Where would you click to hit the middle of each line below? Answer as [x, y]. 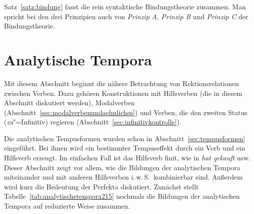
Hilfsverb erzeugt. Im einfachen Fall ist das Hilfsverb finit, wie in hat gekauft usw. [127, 158]
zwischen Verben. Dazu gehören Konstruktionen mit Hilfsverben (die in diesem [123, 93]
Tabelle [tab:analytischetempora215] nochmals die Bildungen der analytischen [122, 196]
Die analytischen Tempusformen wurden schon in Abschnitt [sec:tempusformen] [125, 138]
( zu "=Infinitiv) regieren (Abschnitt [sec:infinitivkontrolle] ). [93, 122]
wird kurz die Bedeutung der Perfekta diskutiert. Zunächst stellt [101, 186]
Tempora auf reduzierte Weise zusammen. [67, 206]
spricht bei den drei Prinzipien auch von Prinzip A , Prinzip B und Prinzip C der [126, 16]
